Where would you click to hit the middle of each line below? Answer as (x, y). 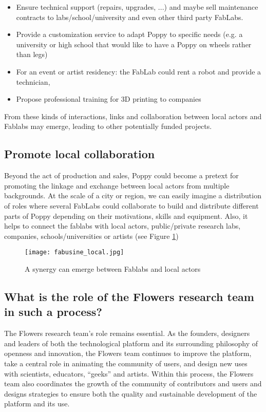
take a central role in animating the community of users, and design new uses (126, 363)
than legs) (32, 54)
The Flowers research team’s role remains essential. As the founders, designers (127, 333)
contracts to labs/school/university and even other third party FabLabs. (130, 17)
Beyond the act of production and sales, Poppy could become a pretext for (121, 175)
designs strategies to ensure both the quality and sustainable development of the (131, 393)
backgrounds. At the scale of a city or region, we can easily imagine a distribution (133, 195)
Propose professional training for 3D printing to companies (109, 99)
